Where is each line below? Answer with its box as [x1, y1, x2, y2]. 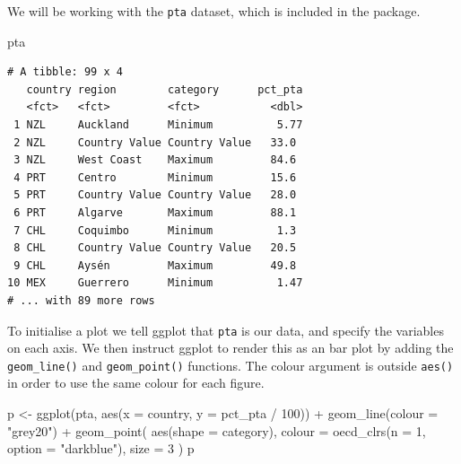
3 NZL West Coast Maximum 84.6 [13, 153, 297, 167]
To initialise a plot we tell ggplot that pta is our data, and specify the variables [7, 320, 444, 339]
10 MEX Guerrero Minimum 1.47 [7, 276, 303, 290]
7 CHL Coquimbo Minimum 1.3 [13, 223, 297, 237]
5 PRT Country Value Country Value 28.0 [13, 188, 297, 202]
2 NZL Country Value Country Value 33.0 [13, 136, 297, 149]
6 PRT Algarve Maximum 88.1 [13, 206, 297, 219]
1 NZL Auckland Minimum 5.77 [13, 118, 303, 132]
